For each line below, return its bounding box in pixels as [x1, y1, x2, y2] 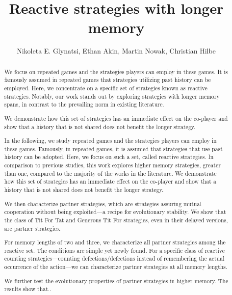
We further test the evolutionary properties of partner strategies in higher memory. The [4, 276, 229, 285]
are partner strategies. [4, 224, 61, 232]
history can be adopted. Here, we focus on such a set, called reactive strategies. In [4, 153, 214, 161]
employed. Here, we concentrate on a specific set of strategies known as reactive [4, 84, 207, 92]
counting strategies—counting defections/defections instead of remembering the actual [4, 254, 225, 263]
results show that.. [4, 285, 52, 293]
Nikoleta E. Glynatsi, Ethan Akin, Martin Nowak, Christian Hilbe [17, 46, 216, 56]
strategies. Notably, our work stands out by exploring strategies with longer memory [4, 92, 220, 100]
